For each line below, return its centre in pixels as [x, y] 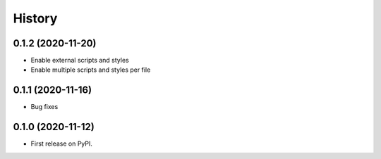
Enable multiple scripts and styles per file [91, 70]
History [35, 18]
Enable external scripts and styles [80, 61]
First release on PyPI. [62, 144]
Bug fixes [44, 107]
